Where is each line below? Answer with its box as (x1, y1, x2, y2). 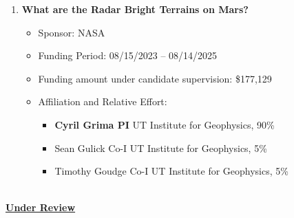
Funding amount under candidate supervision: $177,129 (38, 71, 272, 85)
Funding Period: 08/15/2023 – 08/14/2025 (38, 48, 218, 63)
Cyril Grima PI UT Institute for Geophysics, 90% (54, 117, 275, 131)
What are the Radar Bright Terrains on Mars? (21, 2, 249, 16)
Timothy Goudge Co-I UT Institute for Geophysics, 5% (54, 164, 288, 178)
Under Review (6, 200, 76, 215)
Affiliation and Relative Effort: (38, 94, 167, 109)
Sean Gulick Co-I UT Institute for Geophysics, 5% (54, 140, 267, 155)
